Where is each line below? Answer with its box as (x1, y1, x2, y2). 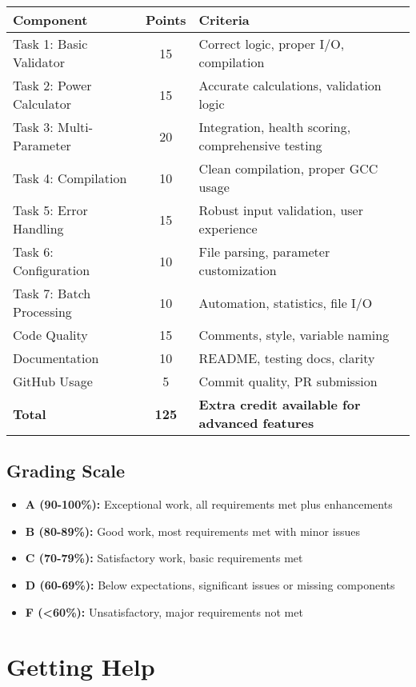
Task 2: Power (13, 76, 92, 94)
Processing (13, 302, 72, 321)
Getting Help (6, 650, 155, 683)
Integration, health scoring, (198, 118, 351, 136)
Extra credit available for (198, 395, 361, 413)
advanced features (198, 413, 314, 432)
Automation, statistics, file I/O (198, 293, 373, 312)
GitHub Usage (13, 372, 93, 390)
